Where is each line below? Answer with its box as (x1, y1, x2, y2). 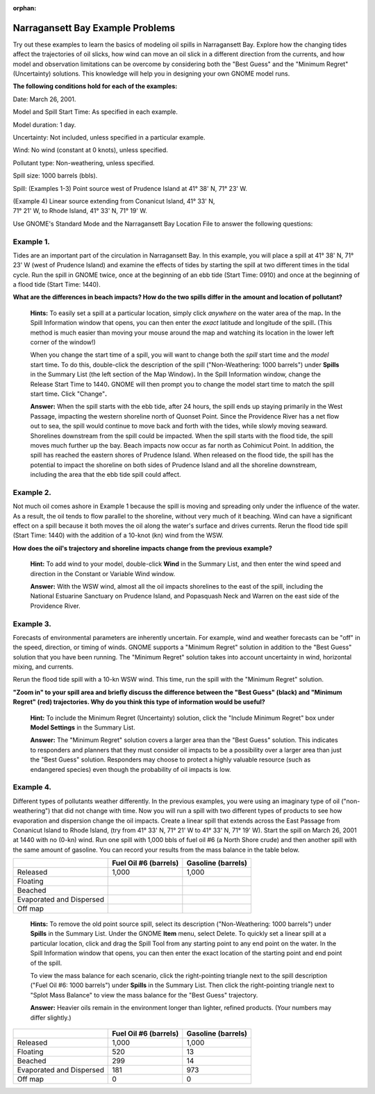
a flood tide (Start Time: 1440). (12, 280, 101, 289)
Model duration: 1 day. (12, 120, 76, 128)
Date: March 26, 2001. (12, 94, 76, 103)
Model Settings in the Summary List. (30, 723, 135, 732)
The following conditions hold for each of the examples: (12, 82, 178, 90)
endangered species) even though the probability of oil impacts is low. (30, 765, 232, 773)
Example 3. (12, 618, 51, 628)
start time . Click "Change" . (30, 389, 108, 398)
